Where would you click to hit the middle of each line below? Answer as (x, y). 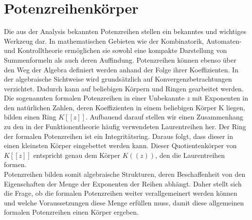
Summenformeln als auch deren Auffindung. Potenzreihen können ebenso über (120, 59)
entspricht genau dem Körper (77, 155)
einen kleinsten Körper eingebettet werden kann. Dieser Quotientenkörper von (120, 145)
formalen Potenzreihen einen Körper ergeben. (71, 212)
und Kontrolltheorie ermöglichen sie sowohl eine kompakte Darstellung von (116, 50)
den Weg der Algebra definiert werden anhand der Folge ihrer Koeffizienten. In (121, 69)
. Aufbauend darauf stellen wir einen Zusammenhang (164, 117)
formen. (15, 164)
